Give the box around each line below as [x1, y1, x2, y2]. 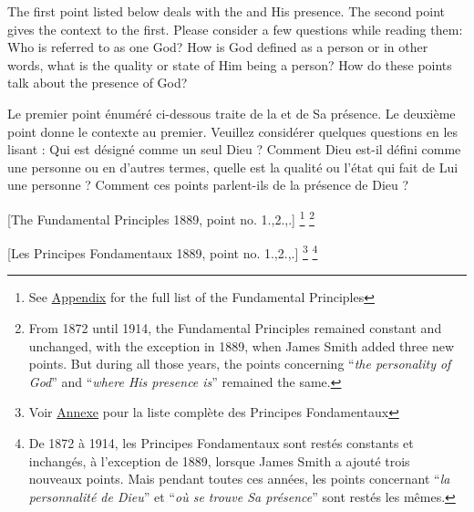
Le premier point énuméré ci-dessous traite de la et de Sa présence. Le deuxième [7, 103, 456, 122]
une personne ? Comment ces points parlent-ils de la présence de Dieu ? [7, 175, 409, 194]
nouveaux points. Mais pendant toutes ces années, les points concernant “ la [28, 469, 450, 488]
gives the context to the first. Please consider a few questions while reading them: [7, 19, 463, 38]
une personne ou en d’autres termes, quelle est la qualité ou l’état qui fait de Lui [7, 157, 459, 176]
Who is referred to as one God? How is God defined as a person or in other [7, 37, 428, 57]
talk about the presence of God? [7, 73, 188, 92]
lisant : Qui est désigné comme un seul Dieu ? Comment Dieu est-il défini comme [7, 140, 461, 159]
